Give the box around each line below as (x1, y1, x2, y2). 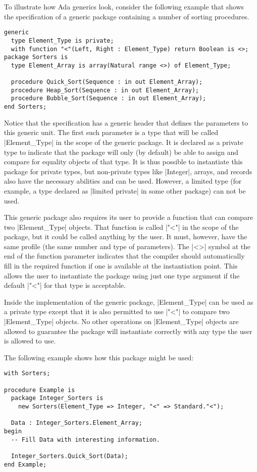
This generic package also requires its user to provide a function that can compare (4, 212, 254, 222)
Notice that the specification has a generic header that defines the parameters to (4, 117, 248, 128)
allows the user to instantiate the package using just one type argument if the (4, 270, 240, 280)
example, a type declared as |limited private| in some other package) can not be (4, 185, 246, 196)
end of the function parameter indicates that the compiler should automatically (4, 251, 245, 261)
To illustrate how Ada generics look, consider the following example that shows (4, 1, 244, 11)
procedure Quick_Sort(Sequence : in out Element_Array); (11, 78, 203, 86)
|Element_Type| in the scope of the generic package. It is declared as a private (4, 136, 244, 147)
